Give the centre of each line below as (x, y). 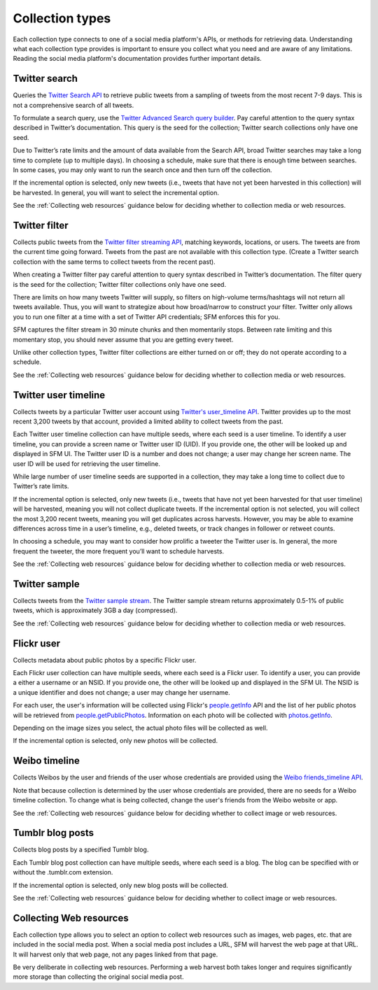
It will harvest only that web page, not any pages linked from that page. (115, 954)
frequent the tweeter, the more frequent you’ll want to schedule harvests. (118, 551)
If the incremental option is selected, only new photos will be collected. (115, 741)
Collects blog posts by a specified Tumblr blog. (81, 849)
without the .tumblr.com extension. (63, 872)
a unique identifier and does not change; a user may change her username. (121, 692)
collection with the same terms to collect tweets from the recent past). (114, 262)
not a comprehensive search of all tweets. (73, 105)
